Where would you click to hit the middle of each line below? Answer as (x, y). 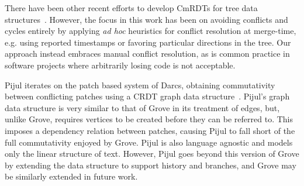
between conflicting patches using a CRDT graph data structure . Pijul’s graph (147, 96)
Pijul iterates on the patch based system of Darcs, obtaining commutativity (140, 85)
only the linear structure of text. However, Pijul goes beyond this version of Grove (152, 154)
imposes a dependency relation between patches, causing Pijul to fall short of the (150, 130)
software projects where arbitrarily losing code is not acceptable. (120, 65)
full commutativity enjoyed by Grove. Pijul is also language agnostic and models (149, 142)
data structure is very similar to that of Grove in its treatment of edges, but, (142, 107)
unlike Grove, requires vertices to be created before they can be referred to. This (149, 119)
